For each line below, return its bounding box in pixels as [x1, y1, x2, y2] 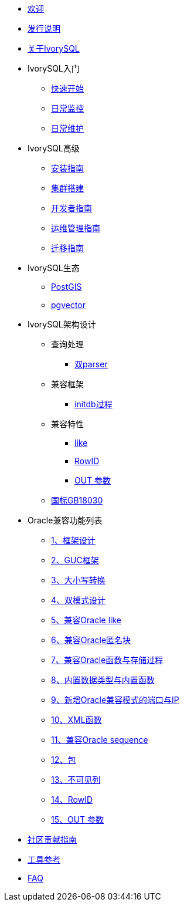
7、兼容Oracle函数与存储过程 [51, 655, 163, 665]
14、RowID [51, 795, 93, 804]
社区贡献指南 [28, 834, 77, 844]
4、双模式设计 [51, 595, 106, 605]
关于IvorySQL [28, 43, 80, 53]
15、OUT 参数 [51, 814, 104, 824]
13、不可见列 [51, 775, 101, 785]
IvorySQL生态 [28, 263, 80, 273]
